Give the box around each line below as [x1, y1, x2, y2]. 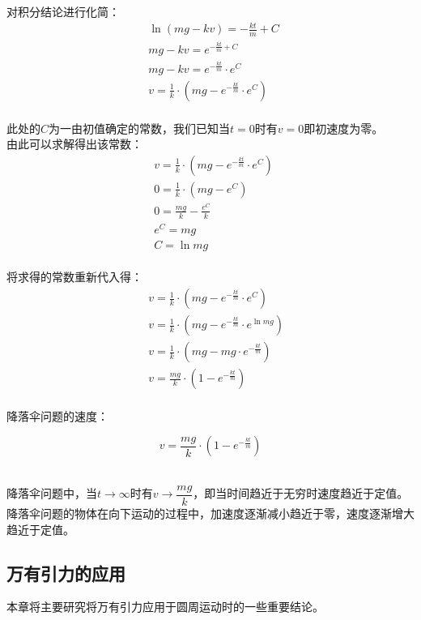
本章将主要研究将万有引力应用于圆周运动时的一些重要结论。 [6, 598, 324, 615]
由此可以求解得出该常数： [6, 135, 142, 152]
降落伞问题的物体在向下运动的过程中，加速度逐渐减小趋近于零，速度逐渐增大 [6, 505, 415, 521]
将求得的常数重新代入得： [6, 268, 142, 285]
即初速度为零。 [304, 119, 384, 136]
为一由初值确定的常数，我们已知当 [49, 119, 231, 136]
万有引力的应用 [6, 560, 125, 585]
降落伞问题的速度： [6, 407, 108, 424]
